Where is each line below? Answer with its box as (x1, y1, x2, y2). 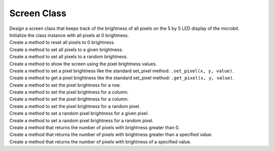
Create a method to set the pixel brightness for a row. (9, 82, 121, 88)
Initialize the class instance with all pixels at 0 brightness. (9, 32, 129, 38)
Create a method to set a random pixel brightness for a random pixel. (9, 117, 154, 124)
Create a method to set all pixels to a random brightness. (9, 54, 128, 60)
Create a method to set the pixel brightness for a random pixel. (9, 103, 141, 109)
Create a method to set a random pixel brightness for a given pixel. (9, 110, 149, 117)
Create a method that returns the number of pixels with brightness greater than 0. (9, 125, 180, 131)
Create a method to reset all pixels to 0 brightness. (9, 40, 115, 46)
